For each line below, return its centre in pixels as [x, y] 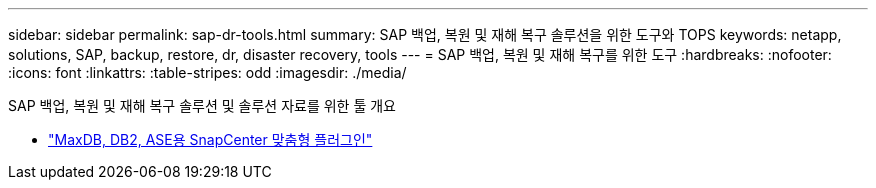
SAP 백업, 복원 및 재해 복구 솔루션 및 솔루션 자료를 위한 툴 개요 [202, 105]
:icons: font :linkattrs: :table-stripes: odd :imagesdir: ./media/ [207, 72]
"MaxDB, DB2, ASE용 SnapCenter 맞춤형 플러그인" [210, 139]
